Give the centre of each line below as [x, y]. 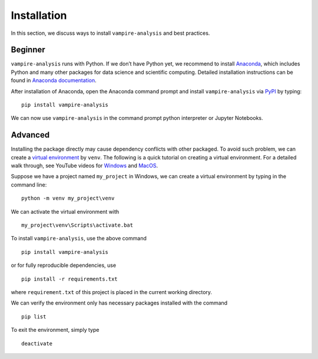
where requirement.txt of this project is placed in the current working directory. [111, 292]
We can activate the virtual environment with [65, 211]
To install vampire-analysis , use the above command [79, 239]
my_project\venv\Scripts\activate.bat [77, 225]
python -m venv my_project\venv [68, 198]
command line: [29, 185]
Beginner [28, 50]
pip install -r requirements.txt [69, 279]
